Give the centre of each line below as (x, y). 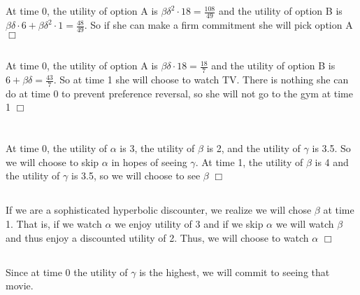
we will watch (305, 224)
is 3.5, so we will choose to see (136, 176)
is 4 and (332, 162)
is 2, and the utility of (253, 148)
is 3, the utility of (157, 148)
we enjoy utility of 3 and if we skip (189, 224)
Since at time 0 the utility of (67, 272)
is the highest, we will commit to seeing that (235, 272)
